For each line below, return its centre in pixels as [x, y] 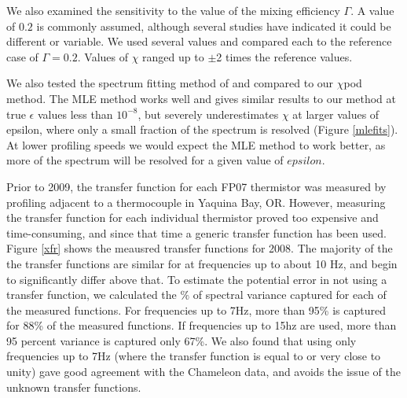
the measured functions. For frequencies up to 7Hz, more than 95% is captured [196, 310]
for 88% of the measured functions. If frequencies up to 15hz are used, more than [202, 325]
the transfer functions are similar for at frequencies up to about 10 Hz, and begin [202, 263]
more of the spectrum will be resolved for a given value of [145, 160]
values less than [75, 114]
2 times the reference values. [284, 56]
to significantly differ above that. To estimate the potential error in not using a [197, 279]
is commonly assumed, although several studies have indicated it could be [214, 26]
